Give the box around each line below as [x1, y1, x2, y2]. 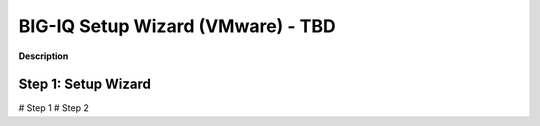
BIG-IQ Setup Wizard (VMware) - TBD [18, 15, 336, 37]
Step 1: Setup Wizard [18, 76, 152, 93]
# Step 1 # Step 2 [18, 102, 89, 114]
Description [18, 50, 69, 62]
